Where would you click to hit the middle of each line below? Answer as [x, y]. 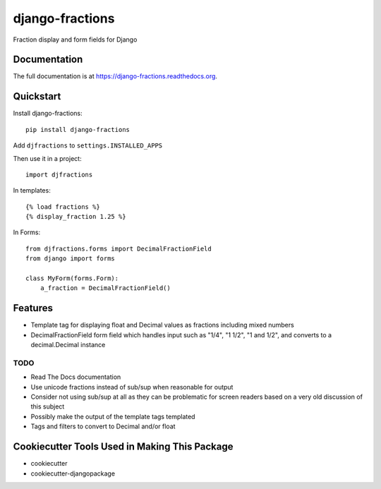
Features [33, 308]
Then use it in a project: [47, 158]
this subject [48, 406]
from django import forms [71, 259]
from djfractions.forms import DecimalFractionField [119, 248]
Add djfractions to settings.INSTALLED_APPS [88, 145]
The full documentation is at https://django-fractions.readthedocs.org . [115, 76]
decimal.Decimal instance [68, 345]
